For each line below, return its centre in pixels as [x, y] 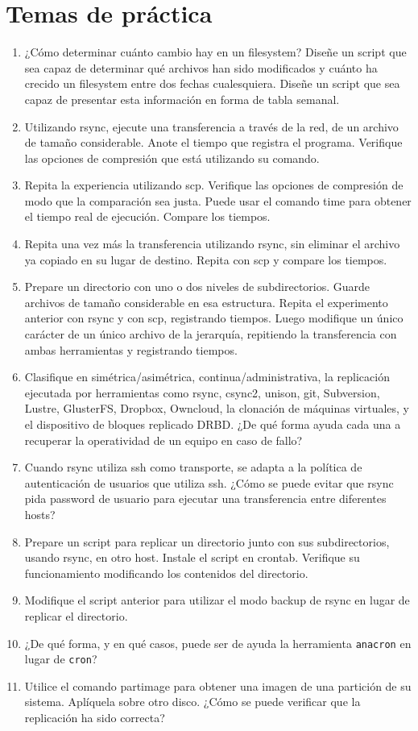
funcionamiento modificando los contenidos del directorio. [166, 573]
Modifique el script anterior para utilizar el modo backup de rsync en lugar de [217, 600]
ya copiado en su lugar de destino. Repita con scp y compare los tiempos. [206, 259]
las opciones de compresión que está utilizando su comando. [172, 158]
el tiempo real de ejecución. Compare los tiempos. [147, 216]
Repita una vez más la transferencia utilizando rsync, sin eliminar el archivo [212, 244]
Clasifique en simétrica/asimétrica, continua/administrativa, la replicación [207, 377]
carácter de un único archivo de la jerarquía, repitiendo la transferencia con [211, 334]
